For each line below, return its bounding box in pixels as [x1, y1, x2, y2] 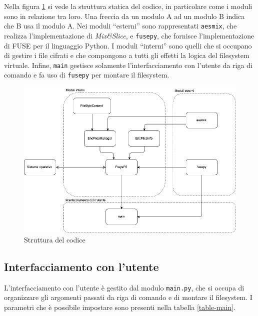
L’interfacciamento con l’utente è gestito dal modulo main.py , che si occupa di [4, 282, 244, 292]
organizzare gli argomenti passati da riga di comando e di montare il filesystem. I [4, 292, 252, 302]
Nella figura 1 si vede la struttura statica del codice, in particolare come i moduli [4, 1, 252, 11]
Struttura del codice [24, 234, 85, 244]
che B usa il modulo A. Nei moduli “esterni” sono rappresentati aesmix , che [4, 20, 237, 31]
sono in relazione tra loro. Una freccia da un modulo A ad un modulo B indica [4, 10, 245, 21]
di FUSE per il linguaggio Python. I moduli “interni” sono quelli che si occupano [4, 40, 252, 50]
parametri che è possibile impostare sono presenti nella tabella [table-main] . [4, 302, 235, 312]
